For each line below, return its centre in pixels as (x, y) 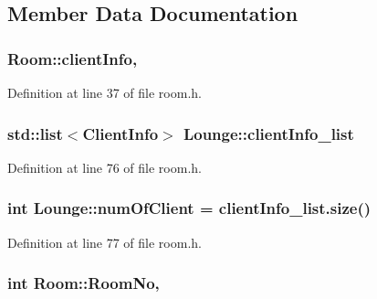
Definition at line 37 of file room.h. (105, 92)
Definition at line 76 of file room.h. (105, 167)
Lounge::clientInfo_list (268, 133)
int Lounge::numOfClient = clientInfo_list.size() (189, 208)
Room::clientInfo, (73, 58)
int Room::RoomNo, (84, 283)
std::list (35, 133)
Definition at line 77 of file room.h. (105, 242)
